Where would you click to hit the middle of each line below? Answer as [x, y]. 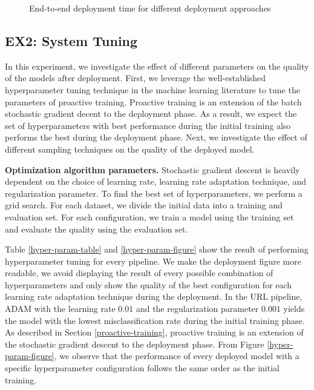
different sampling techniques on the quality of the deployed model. [130, 149]
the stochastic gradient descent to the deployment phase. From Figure [135, 344]
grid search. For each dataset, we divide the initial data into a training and [144, 205]
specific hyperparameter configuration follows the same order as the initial [142, 368]
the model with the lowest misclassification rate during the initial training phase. [155, 320]
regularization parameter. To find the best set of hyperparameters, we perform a [154, 193]
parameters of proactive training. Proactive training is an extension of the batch [153, 101]
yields [294, 309]
